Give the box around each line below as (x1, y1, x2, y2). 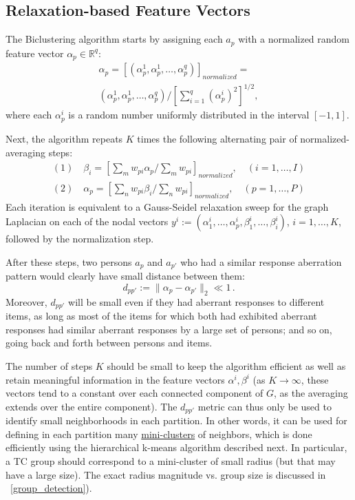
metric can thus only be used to (197, 399, 332, 413)
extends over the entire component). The (6, 399, 177, 413)
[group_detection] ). (10, 481, 92, 495)
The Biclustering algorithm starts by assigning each (6, 32, 223, 46)
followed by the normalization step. (6, 231, 154, 246)
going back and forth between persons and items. (6, 335, 213, 350)
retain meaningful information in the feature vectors (6, 372, 225, 386)
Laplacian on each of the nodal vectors (6, 214, 169, 229)
